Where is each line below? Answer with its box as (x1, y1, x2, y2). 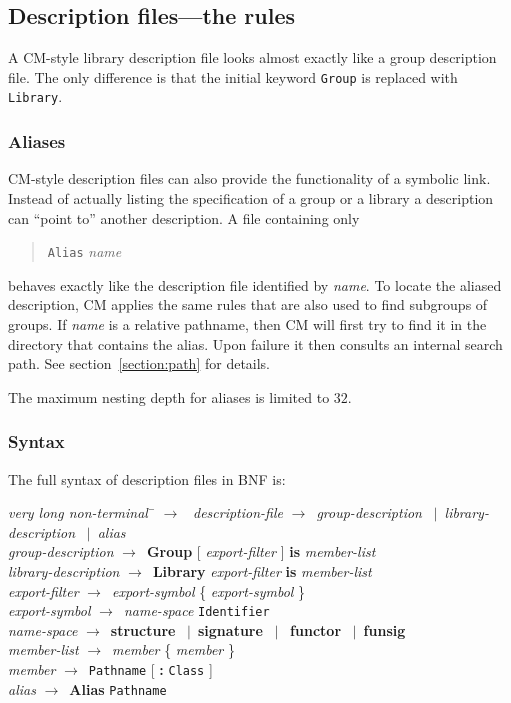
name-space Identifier (123, 600, 270, 621)
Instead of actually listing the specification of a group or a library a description (8, 187, 494, 208)
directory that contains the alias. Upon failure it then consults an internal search (8, 333, 503, 354)
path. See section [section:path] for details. (8, 353, 271, 374)
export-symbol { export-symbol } (111, 580, 306, 601)
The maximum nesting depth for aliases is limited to (8, 386, 330, 407)
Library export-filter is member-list (152, 560, 372, 581)
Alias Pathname (69, 678, 167, 699)
